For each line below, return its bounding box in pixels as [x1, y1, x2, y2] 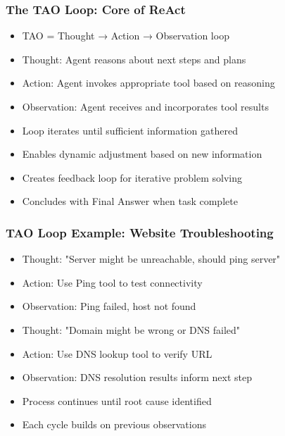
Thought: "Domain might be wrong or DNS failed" [22, 322, 241, 337]
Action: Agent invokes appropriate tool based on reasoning [22, 75, 275, 90]
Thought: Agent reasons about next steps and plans [22, 51, 246, 66]
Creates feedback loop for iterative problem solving [22, 170, 242, 185]
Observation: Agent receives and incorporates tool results [22, 99, 269, 113]
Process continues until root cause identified [22, 393, 212, 408]
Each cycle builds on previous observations [22, 417, 206, 432]
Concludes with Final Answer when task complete [22, 194, 238, 208]
